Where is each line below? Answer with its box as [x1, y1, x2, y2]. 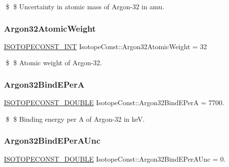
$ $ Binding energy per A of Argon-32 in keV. [5, 113, 145, 124]
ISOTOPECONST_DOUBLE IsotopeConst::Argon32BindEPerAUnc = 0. [4, 153, 226, 164]
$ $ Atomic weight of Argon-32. [5, 57, 102, 68]
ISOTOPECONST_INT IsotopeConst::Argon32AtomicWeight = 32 [4, 41, 207, 51]
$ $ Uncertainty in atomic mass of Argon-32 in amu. [5, 1, 165, 11]
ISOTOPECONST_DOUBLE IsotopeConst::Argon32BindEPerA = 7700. [4, 97, 224, 108]
